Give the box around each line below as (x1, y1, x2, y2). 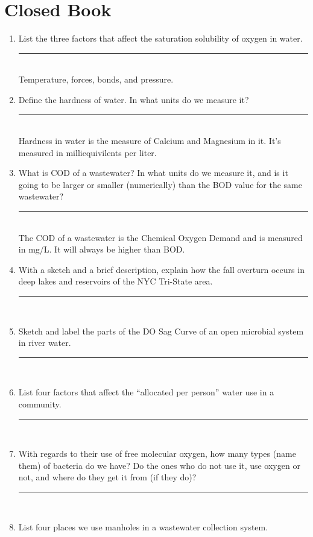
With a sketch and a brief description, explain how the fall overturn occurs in (18, 263, 305, 275)
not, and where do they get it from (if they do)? (18, 471, 197, 483)
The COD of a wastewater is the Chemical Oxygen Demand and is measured (18, 231, 303, 243)
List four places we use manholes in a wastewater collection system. (18, 520, 268, 533)
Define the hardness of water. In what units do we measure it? (18, 93, 249, 105)
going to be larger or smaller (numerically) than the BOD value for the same (18, 178, 302, 190)
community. (18, 398, 62, 410)
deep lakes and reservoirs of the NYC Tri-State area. (18, 275, 213, 287)
